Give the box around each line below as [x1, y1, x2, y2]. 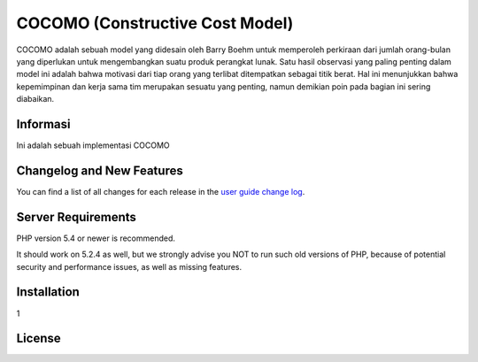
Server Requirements [16, 209, 137, 225]
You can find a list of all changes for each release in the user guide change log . [16, 186, 305, 196]
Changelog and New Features [16, 163, 183, 178]
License [16, 331, 61, 346]
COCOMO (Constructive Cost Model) [16, 13, 294, 33]
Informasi [16, 116, 71, 132]
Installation [16, 284, 80, 300]
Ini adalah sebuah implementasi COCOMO [16, 140, 170, 150]
